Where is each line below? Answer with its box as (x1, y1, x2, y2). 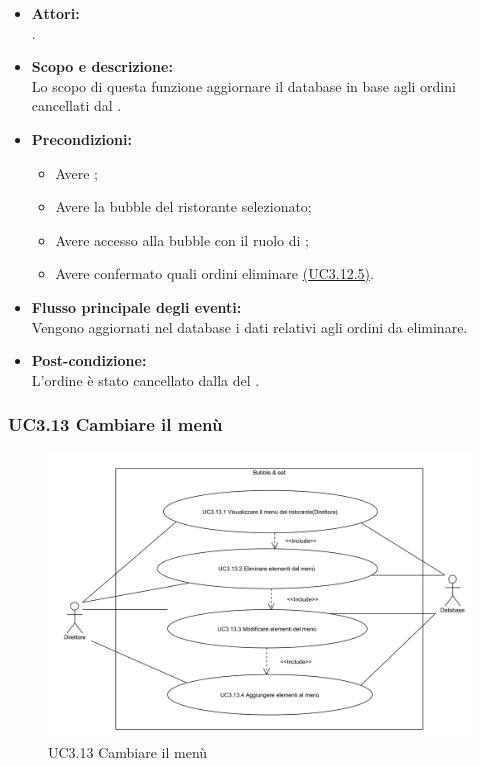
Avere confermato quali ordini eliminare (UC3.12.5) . (55, 263, 374, 284)
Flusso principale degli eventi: (31, 296, 242, 317)
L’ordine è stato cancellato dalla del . (31, 369, 260, 390)
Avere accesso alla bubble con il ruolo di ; (55, 229, 309, 250)
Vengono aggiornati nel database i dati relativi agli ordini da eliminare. (31, 316, 468, 337)
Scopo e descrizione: (31, 56, 173, 77)
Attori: (31, 3, 80, 23)
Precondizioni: (31, 128, 132, 149)
